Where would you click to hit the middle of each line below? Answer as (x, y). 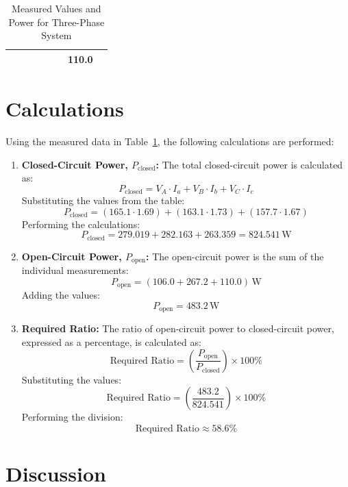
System (57, 35)
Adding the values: (61, 295)
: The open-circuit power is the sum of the (235, 256)
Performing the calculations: (81, 224)
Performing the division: (72, 417)
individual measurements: (75, 270)
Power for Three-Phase (57, 22)
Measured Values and (57, 8)
